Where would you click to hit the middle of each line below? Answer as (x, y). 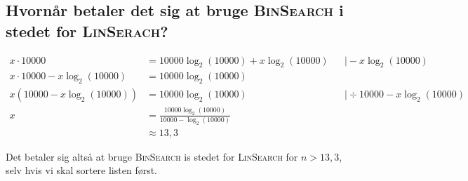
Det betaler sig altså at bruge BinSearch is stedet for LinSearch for (152, 156)
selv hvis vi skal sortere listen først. (82, 170)
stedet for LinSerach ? (87, 31)
